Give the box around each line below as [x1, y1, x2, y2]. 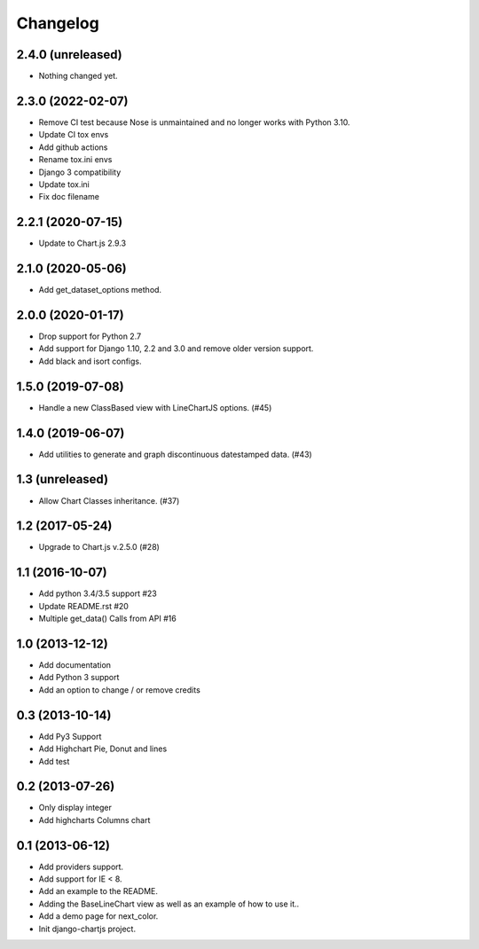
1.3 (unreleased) [16, 472, 109, 487]
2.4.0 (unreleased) [16, 47, 123, 62]
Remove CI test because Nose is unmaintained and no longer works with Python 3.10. [38, 116, 350, 128]
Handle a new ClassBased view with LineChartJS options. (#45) [38, 402, 272, 412]
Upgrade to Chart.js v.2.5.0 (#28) [38, 542, 160, 553]
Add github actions [38, 142, 108, 153]
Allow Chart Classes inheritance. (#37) [38, 495, 180, 506]
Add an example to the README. [38, 886, 159, 897]
